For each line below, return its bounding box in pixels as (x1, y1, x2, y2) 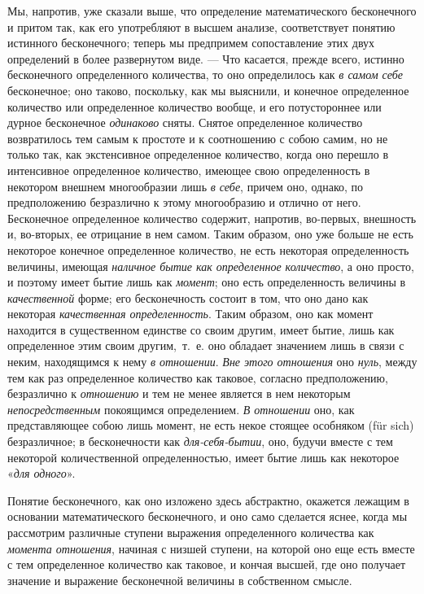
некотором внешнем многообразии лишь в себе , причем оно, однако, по (7, 177, 364, 194)
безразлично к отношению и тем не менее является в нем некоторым (7, 385, 351, 402)
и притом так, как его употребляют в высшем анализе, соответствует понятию (7, 18, 396, 35)
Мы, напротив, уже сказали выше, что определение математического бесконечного (7, 2, 417, 19)
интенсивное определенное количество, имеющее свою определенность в (7, 161, 370, 178)
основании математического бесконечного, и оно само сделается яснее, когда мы (7, 508, 408, 525)
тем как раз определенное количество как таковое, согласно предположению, (7, 369, 388, 386)
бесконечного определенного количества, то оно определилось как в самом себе (7, 66, 403, 83)
